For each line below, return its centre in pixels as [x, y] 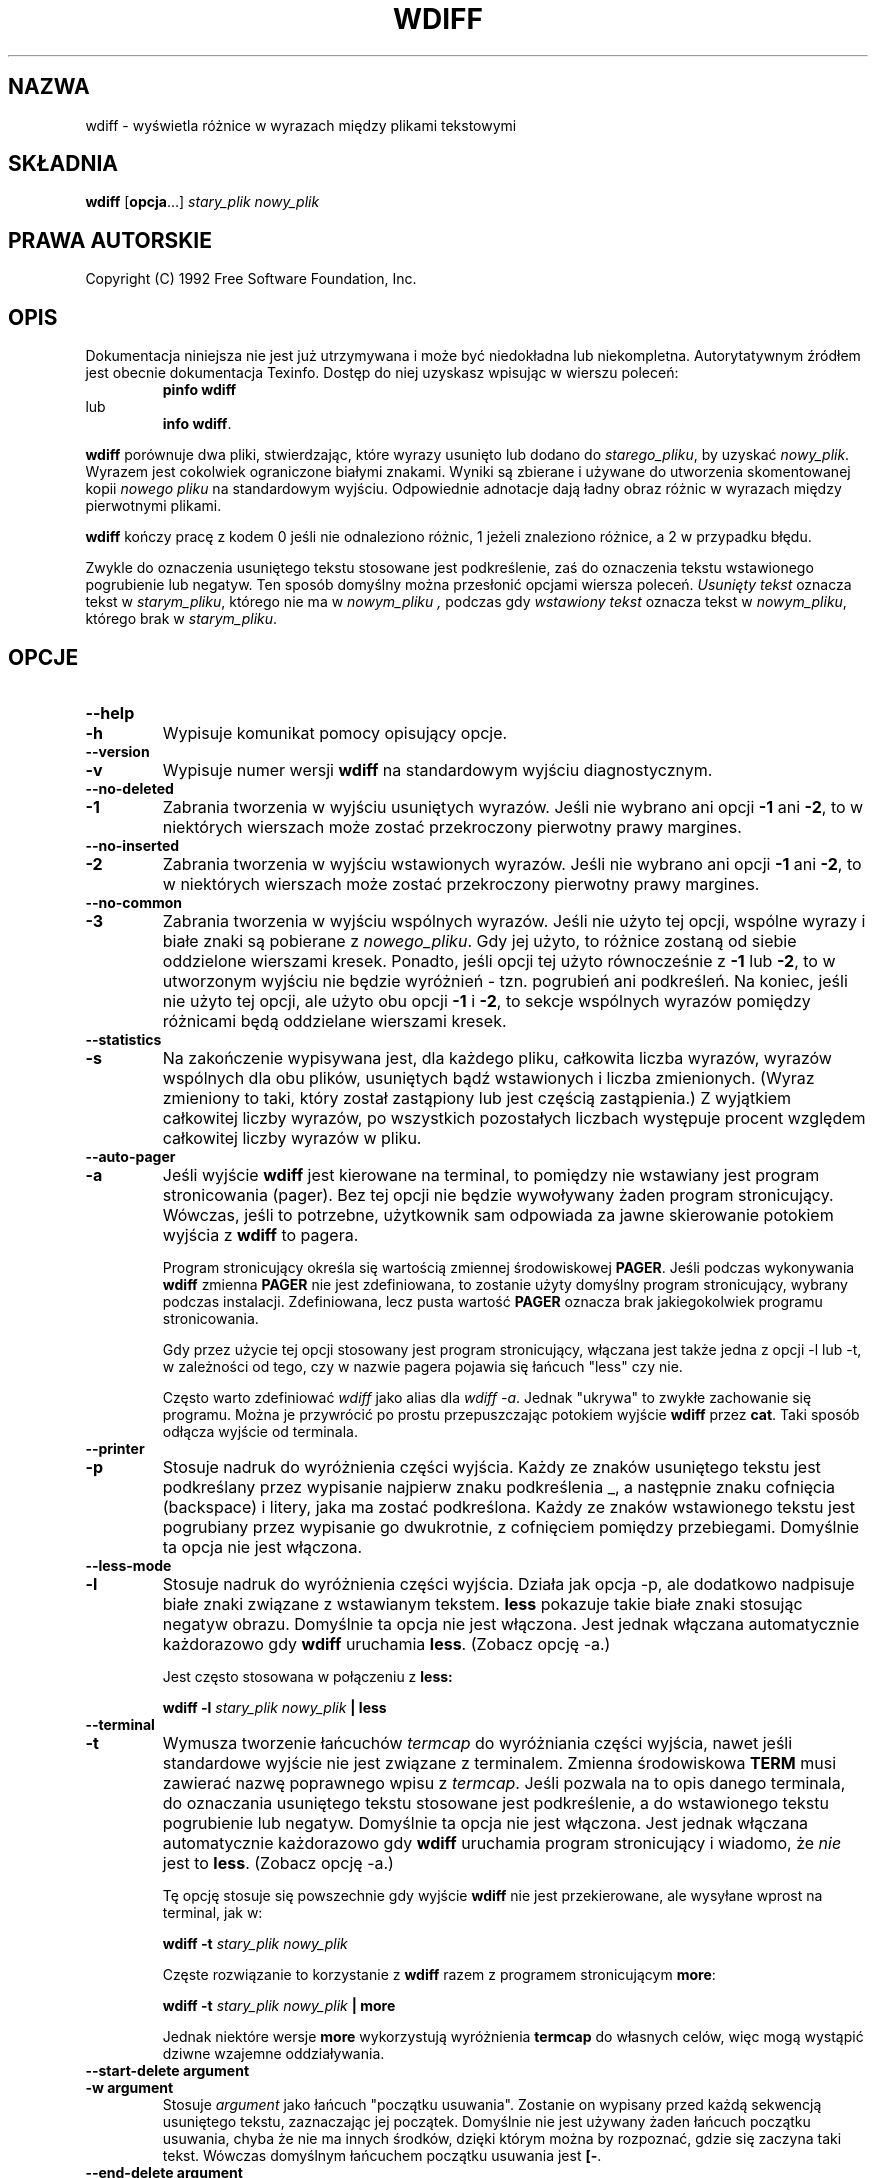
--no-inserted [132, 845]
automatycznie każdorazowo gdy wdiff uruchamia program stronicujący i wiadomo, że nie [502, 1842]
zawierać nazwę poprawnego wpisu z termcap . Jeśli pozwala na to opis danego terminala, [504, 1782]
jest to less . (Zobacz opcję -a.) [278, 1862]
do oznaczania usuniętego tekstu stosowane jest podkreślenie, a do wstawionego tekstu [495, 1802]
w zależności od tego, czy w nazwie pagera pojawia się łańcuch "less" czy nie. [422, 1366]
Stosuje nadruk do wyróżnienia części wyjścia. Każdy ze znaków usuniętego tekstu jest [491, 1466]
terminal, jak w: [212, 1912]
